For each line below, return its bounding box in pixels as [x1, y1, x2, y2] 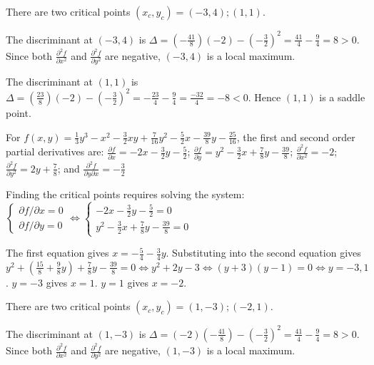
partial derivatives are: [6, 144, 104, 159]
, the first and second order [236, 129, 355, 144]
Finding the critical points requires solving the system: [6, 187, 245, 202]
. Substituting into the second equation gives [166, 245, 361, 260]
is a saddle [319, 89, 365, 104]
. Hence [248, 89, 281, 104]
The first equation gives [6, 245, 109, 260]
